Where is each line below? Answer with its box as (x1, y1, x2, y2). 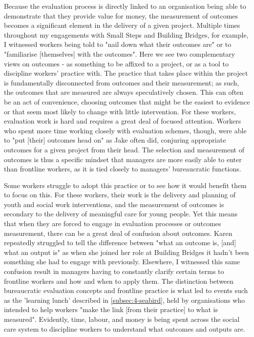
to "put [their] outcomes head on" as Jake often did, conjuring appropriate (4, 135, 226, 145)
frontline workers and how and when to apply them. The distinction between (4, 275, 234, 286)
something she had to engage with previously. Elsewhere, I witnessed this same (4, 256, 240, 267)
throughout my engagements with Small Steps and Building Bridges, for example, (4, 29, 249, 40)
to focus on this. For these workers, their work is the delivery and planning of (4, 190, 236, 200)
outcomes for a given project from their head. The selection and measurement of (4, 144, 244, 154)
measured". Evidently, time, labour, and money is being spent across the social (4, 314, 240, 324)
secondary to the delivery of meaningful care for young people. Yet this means (4, 209, 237, 219)
